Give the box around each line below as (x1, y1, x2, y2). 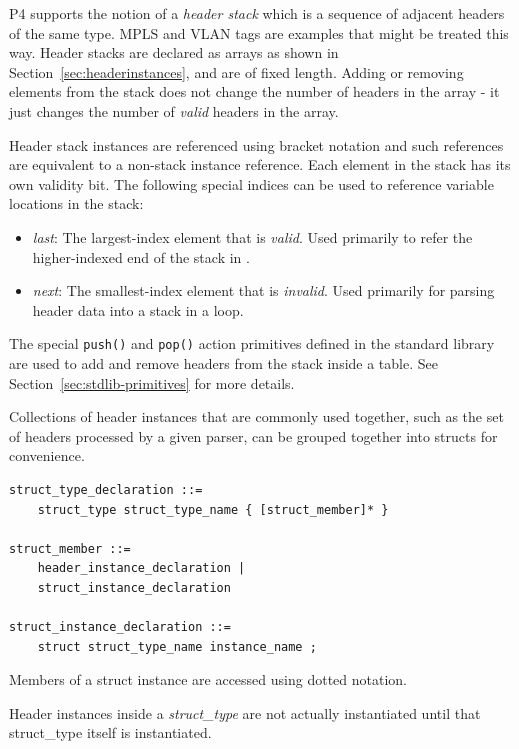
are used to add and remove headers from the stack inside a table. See (9, 352, 438, 373)
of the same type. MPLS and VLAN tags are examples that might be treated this (9, 22, 509, 43)
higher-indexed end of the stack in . (32, 246, 250, 267)
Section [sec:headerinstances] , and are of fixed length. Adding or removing (9, 61, 464, 82)
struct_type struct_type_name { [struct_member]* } (37, 502, 389, 517)
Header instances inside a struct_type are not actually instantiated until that (9, 702, 481, 723)
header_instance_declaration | (37, 561, 246, 576)
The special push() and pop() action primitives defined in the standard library (9, 333, 495, 354)
